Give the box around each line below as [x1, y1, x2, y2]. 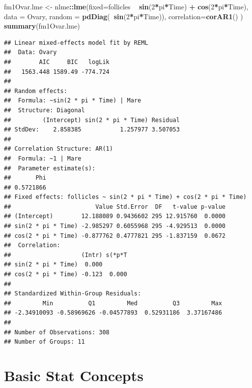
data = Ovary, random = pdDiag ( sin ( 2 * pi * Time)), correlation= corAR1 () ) [4, 11, 243, 21]
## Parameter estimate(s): [4, 164, 96, 172]
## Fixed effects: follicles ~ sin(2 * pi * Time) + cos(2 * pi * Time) [4, 194, 247, 201]
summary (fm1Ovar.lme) [4, 21, 80, 31]
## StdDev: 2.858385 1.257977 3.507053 [4, 126, 180, 133]
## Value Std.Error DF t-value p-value [4, 203, 226, 210]
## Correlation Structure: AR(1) [4, 145, 113, 153]
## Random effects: [4, 87, 67, 95]
